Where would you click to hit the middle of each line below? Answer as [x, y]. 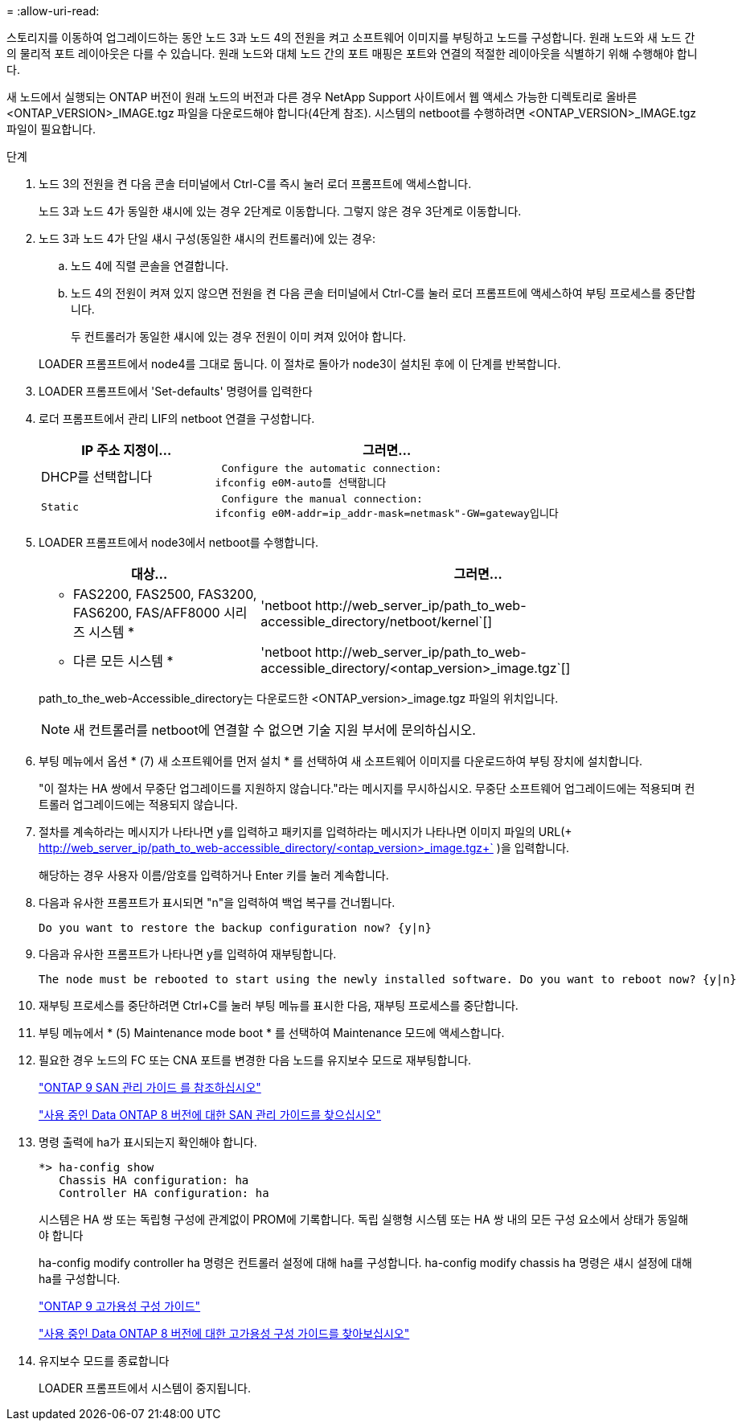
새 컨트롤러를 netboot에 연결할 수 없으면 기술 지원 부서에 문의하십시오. [275, 730]
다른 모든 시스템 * [123, 661]
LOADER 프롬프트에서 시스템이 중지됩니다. [145, 1388]
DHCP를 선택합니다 [97, 477]
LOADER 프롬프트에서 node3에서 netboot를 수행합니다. [179, 542]
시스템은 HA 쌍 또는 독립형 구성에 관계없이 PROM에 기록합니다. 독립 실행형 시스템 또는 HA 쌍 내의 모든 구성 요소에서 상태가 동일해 [364, 1219]
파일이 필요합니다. [51, 129]
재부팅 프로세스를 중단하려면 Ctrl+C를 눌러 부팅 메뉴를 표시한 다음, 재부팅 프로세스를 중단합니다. [279, 1005]
